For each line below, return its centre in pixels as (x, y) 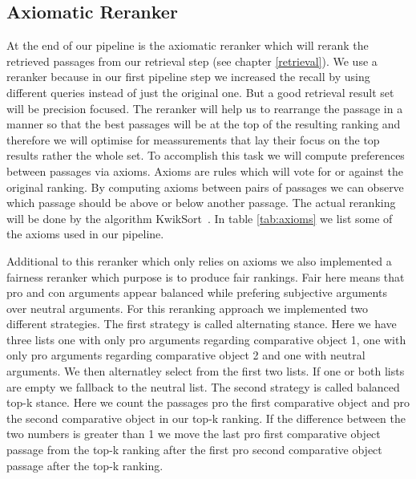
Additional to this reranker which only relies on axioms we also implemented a (199, 260)
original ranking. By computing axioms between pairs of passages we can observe (205, 187)
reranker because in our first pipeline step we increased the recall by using (188, 77)
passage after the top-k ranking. (85, 465)
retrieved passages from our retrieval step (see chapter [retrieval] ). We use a (192, 61)
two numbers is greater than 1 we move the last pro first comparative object (194, 434)
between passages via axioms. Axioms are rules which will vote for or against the (205, 170)
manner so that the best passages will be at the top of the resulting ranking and (204, 124)
